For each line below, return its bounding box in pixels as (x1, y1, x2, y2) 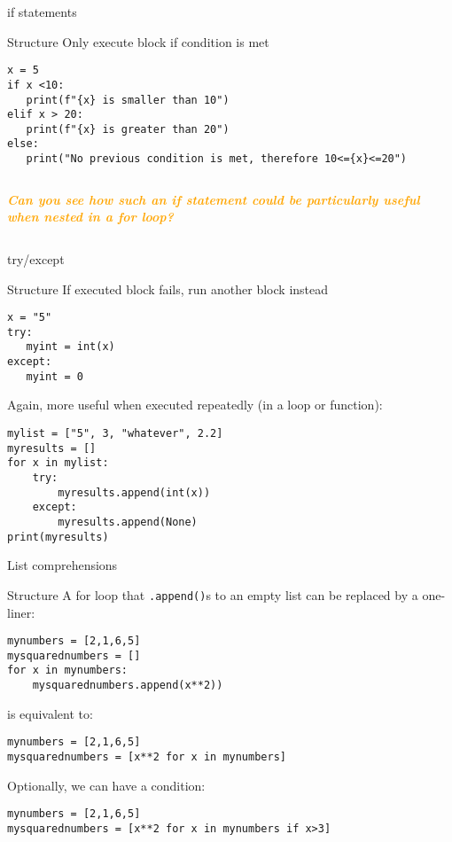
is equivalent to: (7, 704, 93, 722)
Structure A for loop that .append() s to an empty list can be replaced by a (7, 585, 418, 604)
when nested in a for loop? (7, 207, 174, 226)
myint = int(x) (26, 340, 115, 354)
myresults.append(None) (58, 515, 198, 528)
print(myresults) (7, 530, 109, 543)
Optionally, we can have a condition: (7, 776, 206, 794)
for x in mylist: (7, 456, 109, 470)
